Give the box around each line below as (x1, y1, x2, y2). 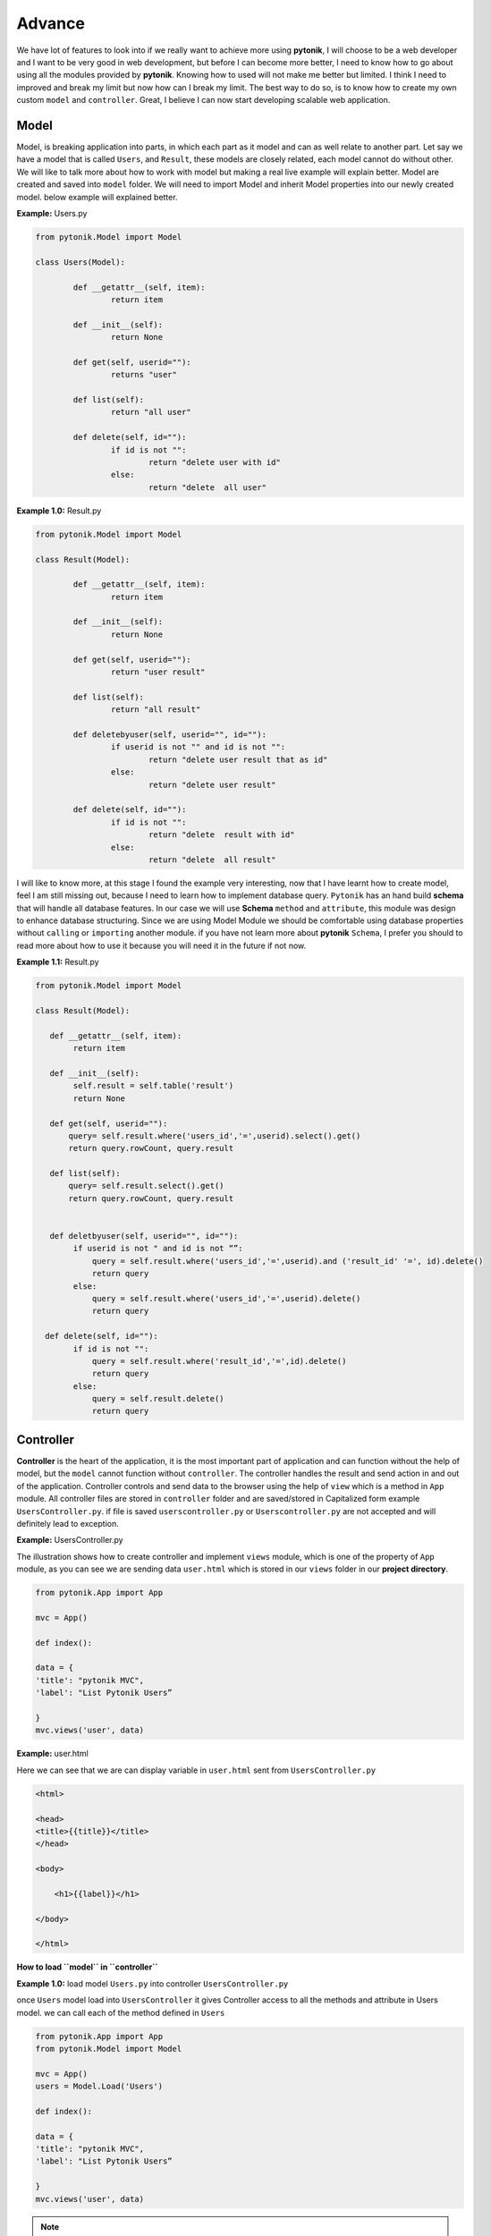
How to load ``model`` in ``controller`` (16, 1961, 158, 1972)
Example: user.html (16, 1749, 89, 1759)
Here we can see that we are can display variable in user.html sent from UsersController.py (16, 1765, 377, 1775)
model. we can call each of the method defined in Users (16, 2007, 225, 2018)
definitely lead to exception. (16, 1518, 120, 1529)
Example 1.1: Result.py (16, 957, 99, 968)
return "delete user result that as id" (148, 754, 328, 765)
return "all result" (110, 705, 201, 715)
